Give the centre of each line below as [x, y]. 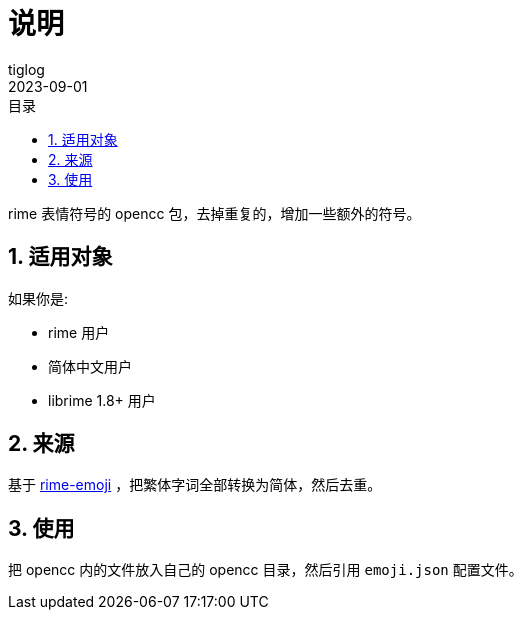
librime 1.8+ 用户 [102, 400]
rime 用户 [79, 332]
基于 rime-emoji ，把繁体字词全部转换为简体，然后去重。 [195, 485]
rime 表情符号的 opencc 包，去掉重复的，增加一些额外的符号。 [214, 213]
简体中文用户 [90, 366]
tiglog [26, 69]
